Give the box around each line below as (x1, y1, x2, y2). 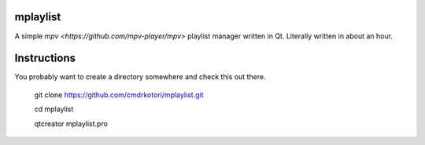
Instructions (14, 52, 76, 65)
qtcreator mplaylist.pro (34, 118, 108, 129)
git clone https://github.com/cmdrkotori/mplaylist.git (34, 90, 204, 100)
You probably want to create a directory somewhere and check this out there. (14, 72, 266, 82)
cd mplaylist (34, 104, 74, 114)
